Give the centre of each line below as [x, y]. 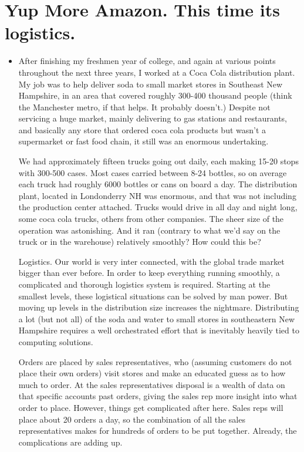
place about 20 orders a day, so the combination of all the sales [132, 419]
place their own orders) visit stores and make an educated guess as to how [152, 373]
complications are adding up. [70, 442]
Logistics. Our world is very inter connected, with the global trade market [151, 261]
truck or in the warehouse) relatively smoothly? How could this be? [140, 242]
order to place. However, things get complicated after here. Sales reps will [151, 407]
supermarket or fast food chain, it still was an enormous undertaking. [143, 141]
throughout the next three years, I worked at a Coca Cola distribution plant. [157, 72]
